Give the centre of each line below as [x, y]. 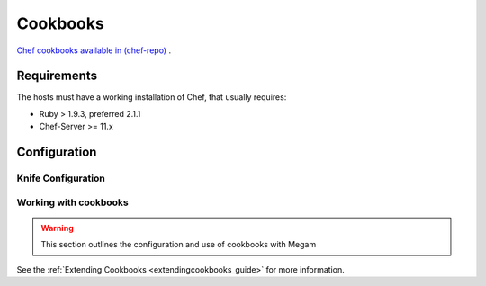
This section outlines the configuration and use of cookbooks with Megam [179, 245]
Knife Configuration [61, 178]
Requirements [57, 76]
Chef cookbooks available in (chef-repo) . [94, 50]
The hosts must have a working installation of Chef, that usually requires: [152, 97]
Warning [57, 228]
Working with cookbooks [73, 202]
